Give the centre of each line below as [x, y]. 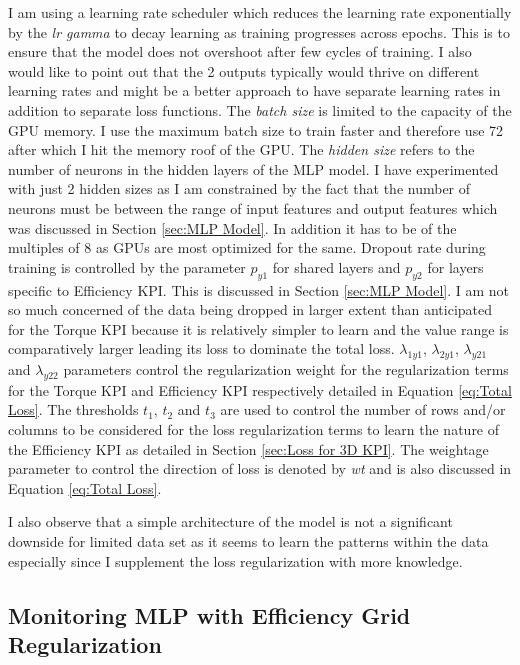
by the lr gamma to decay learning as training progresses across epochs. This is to [259, 31]
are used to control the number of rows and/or [363, 409]
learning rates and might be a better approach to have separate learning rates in [254, 90]
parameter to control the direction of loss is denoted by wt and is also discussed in [260, 468]
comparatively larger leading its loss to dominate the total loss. [201, 348]
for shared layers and [336, 266]
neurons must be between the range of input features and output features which [253, 207]
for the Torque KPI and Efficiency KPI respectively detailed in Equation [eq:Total [260, 389]
